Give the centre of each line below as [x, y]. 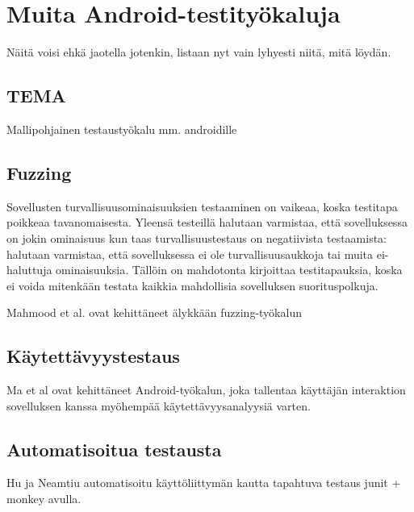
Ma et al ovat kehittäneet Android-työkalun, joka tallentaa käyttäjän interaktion [206, 390]
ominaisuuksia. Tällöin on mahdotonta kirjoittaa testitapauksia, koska [229, 270]
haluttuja [29, 270]
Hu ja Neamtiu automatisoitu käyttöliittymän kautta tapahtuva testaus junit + [204, 483]
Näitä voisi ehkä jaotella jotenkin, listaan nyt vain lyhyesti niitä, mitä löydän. [199, 52]
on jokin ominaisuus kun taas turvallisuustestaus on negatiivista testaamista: [197, 237]
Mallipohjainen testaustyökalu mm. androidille [122, 129]
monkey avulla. [44, 499]
